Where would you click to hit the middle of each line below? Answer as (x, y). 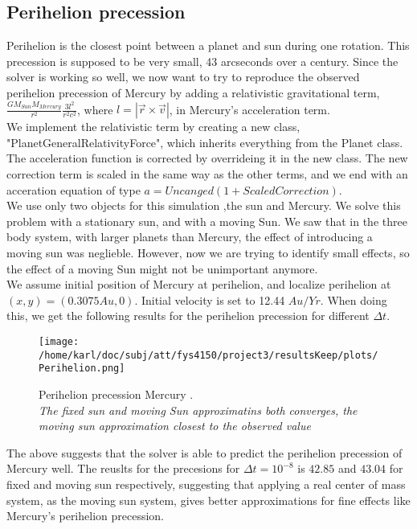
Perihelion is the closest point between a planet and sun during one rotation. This (208, 45)
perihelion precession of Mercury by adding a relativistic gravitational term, (193, 92)
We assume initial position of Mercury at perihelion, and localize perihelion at (199, 284)
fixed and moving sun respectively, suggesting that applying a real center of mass (206, 484)
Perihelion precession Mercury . (116, 394)
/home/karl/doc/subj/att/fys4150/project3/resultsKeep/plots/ (208, 355)
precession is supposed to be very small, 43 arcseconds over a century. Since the (202, 61)
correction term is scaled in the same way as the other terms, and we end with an (207, 174)
